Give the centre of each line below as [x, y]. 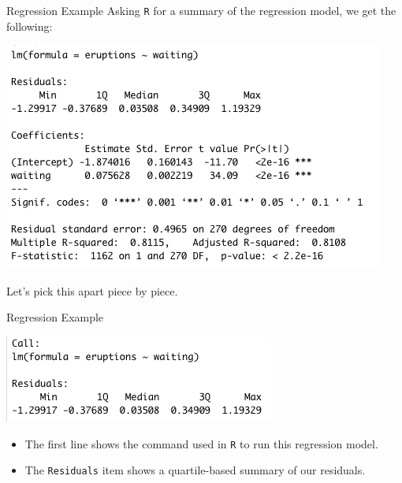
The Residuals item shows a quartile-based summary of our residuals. [195, 470]
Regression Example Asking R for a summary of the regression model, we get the [201, 10]
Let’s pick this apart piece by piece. [92, 290]
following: [30, 26]
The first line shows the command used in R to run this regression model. [201, 443]
